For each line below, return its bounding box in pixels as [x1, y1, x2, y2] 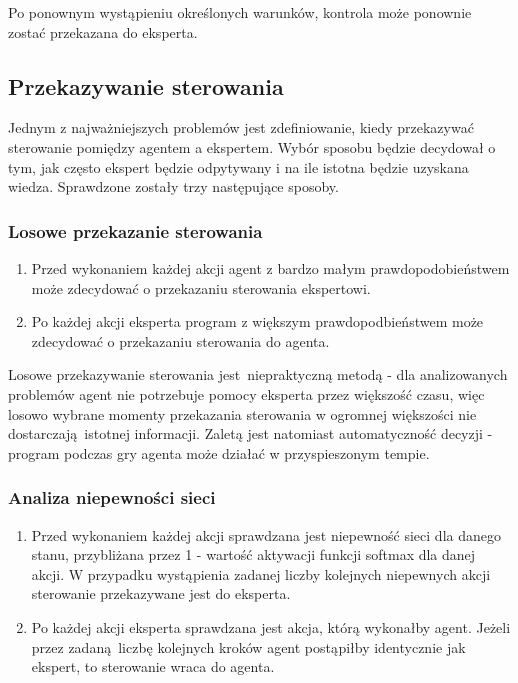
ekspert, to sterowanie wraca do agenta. [31, 656, 275, 677]
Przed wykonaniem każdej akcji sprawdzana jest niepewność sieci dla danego [31, 524, 501, 545]
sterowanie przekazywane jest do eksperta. [31, 583, 291, 604]
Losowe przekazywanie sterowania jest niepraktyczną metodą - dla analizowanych [8, 364, 508, 385]
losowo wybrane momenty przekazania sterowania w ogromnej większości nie [8, 403, 477, 424]
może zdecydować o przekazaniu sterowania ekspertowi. [31, 277, 371, 298]
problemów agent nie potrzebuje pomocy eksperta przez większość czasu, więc [8, 383, 485, 404]
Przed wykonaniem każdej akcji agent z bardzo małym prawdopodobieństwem [31, 257, 510, 278]
